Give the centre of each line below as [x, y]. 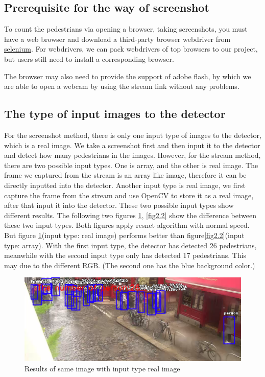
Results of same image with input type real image [102, 368]
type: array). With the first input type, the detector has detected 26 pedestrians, [130, 245]
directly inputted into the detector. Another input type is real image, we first [125, 185]
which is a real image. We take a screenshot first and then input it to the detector [132, 145]
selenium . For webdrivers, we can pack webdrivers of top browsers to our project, [131, 49]
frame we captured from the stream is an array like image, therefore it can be [125, 175]
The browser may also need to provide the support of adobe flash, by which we [128, 76]
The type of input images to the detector [115, 114]
